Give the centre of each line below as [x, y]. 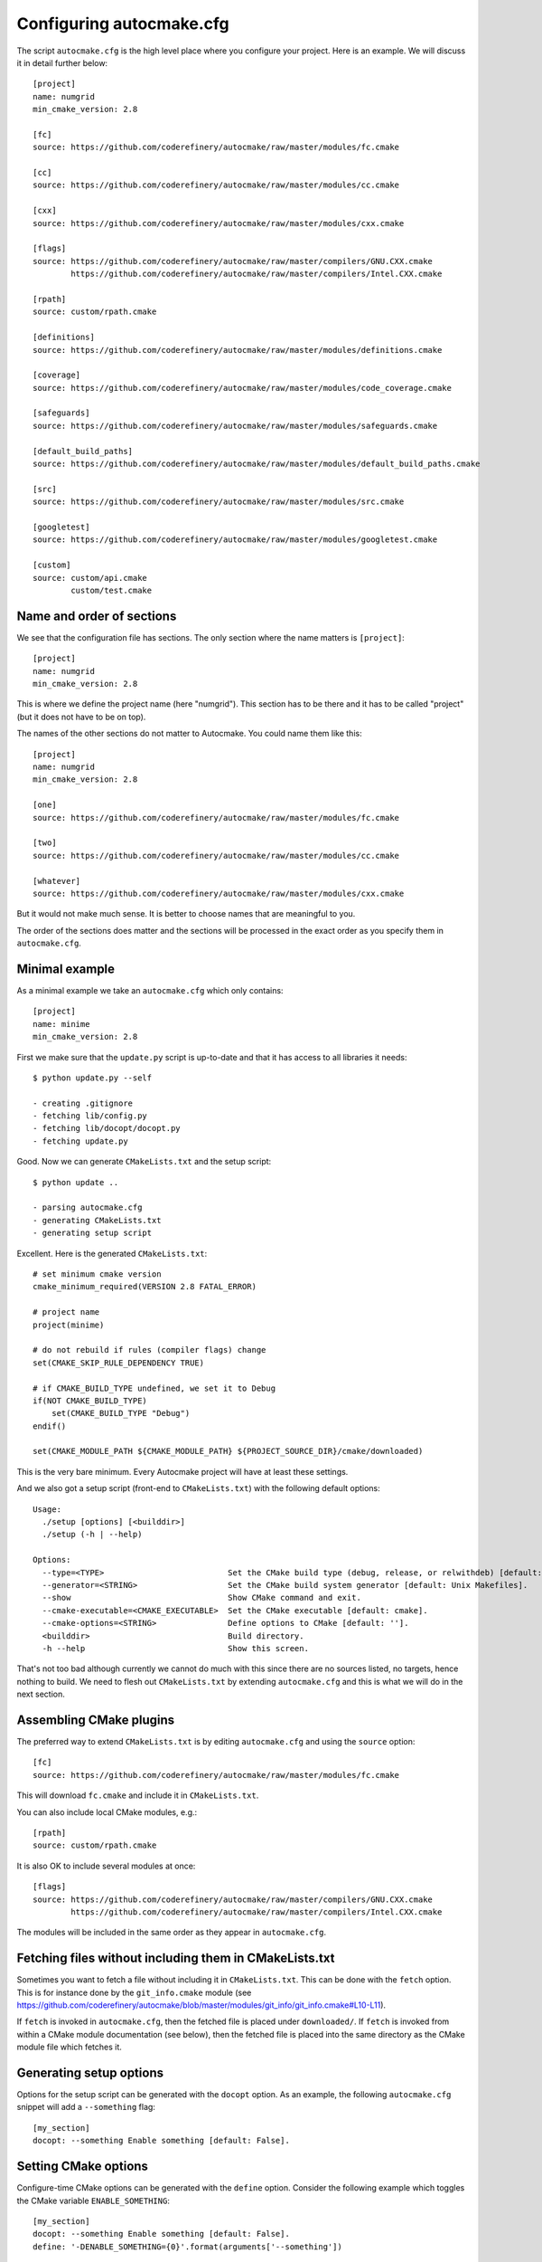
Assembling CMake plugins [96, 1720]
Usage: [47, 1509]
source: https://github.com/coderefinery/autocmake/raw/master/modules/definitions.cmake [238, 350]
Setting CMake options [83, 2167]
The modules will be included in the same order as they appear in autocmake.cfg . [172, 1933]
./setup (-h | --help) [92, 1535]
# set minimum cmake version [97, 1274]
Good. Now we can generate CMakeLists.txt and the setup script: [144, 1162]
